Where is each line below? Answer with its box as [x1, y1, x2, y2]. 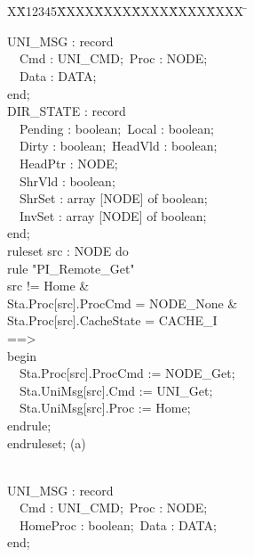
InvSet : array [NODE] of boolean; [19, 206, 207, 225]
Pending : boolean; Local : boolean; [19, 119, 214, 137]
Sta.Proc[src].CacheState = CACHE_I [7, 311, 218, 330]
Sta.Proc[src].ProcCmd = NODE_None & [7, 293, 238, 312]
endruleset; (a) [7, 433, 86, 452]
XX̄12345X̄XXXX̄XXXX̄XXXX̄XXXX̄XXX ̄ [7, 2, 248, 20]
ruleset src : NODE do [7, 241, 129, 259]
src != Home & [7, 276, 90, 295]
